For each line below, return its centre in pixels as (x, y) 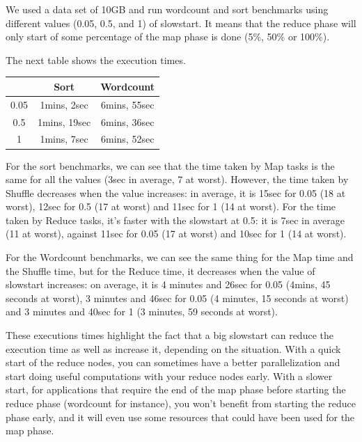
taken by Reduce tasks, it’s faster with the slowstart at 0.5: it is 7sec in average (175, 220)
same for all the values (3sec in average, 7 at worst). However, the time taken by (177, 179)
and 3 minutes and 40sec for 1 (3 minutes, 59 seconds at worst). (142, 311)
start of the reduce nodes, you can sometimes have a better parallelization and (173, 362)
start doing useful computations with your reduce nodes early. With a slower (169, 376)
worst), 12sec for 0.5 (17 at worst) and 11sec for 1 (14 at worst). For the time (171, 206)
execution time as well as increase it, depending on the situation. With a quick (173, 348)
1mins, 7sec (64, 139)
